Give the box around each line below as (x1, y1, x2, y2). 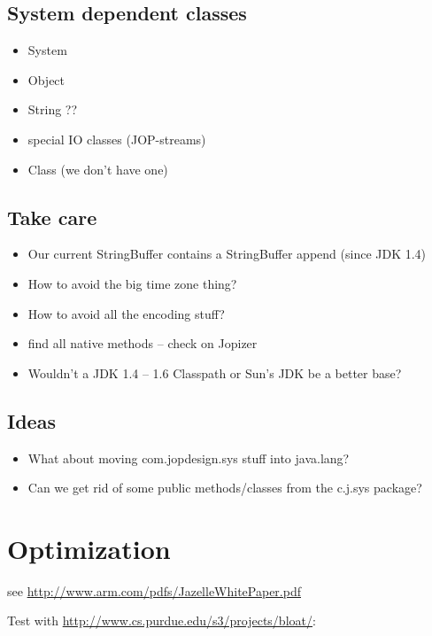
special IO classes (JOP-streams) (27, 129, 206, 148)
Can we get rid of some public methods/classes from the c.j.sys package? (27, 478, 422, 497)
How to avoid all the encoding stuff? (27, 304, 225, 322)
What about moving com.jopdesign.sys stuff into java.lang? (27, 448, 350, 467)
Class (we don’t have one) (27, 159, 168, 178)
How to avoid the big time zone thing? (27, 274, 237, 292)
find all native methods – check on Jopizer (27, 334, 258, 353)
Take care (7, 203, 97, 230)
